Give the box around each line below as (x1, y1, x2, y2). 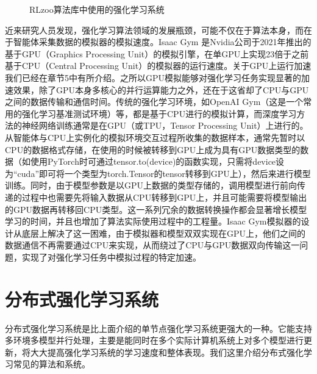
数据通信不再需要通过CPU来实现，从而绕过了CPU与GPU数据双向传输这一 (5, 239, 300, 251)
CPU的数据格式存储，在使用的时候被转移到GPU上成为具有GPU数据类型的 (5, 143, 301, 156)
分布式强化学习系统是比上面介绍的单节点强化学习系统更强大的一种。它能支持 (5, 322, 312, 334)
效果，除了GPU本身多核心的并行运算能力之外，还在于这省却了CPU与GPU (13, 83, 309, 96)
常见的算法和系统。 (13, 358, 90, 370)
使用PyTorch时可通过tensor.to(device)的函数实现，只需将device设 (30, 155, 285, 168)
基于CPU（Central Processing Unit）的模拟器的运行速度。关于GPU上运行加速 (5, 59, 312, 72)
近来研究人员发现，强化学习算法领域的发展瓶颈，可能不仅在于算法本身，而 (5, 23, 304, 36)
